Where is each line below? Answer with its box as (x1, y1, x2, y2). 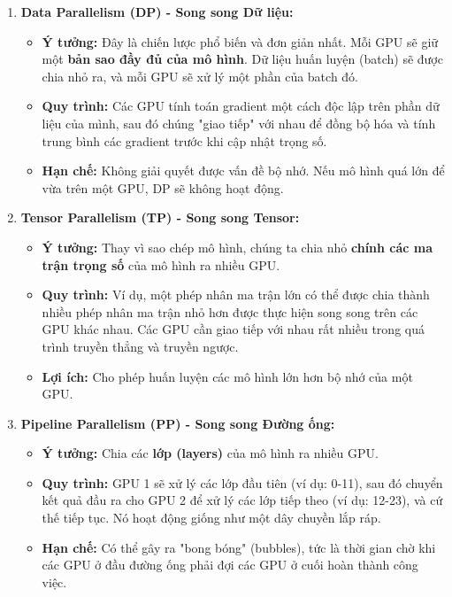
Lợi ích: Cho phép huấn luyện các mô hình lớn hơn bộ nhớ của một (42, 367, 413, 385)
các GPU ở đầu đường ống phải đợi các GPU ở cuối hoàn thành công (42, 555, 418, 574)
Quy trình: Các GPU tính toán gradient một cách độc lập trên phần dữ (42, 97, 440, 115)
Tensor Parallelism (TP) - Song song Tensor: (20, 208, 300, 227)
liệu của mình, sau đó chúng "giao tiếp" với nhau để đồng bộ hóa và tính (42, 113, 436, 132)
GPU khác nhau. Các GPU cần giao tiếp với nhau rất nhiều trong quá (42, 320, 425, 338)
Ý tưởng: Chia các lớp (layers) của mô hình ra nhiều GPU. (42, 444, 379, 462)
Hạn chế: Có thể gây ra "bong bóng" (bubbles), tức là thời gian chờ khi (42, 538, 436, 556)
